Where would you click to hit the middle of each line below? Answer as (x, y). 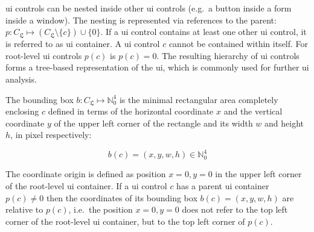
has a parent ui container (223, 186)
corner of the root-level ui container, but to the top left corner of (125, 221)
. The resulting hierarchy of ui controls (228, 55)
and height (284, 123)
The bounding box (40, 99)
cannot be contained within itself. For (239, 44)
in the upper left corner (258, 174)
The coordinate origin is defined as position (86, 174)
